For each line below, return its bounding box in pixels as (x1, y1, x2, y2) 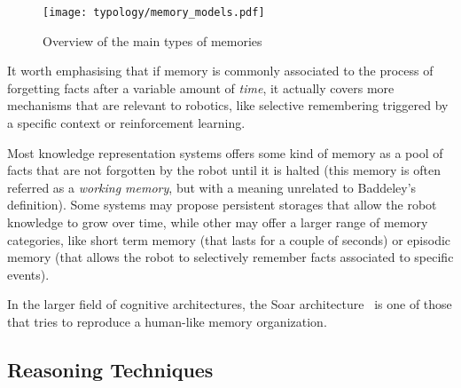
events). (7, 265, 50, 283)
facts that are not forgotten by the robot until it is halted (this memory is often (7, 161, 441, 179)
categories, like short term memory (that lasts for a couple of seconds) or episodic (7, 230, 451, 249)
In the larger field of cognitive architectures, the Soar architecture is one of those (7, 295, 452, 313)
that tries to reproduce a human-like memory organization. (7, 312, 327, 330)
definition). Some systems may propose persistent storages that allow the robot (7, 195, 437, 214)
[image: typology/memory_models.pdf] (43, 6, 265, 19)
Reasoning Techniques (7, 355, 214, 383)
